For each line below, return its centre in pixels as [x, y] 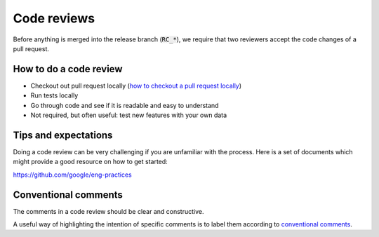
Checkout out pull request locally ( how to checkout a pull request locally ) [136, 86]
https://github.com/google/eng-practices [73, 175]
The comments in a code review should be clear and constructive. [108, 211]
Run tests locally [54, 95]
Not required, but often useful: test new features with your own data [129, 115]
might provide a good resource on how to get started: [90, 162]
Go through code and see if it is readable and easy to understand [125, 105]
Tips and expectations [63, 135]
